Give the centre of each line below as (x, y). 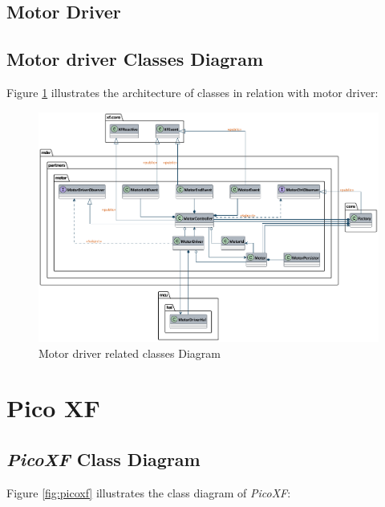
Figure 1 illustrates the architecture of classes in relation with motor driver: (192, 92)
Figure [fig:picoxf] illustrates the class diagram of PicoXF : (149, 492)
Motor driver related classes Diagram (130, 353)
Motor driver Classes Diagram (135, 59)
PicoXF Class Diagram (103, 458)
